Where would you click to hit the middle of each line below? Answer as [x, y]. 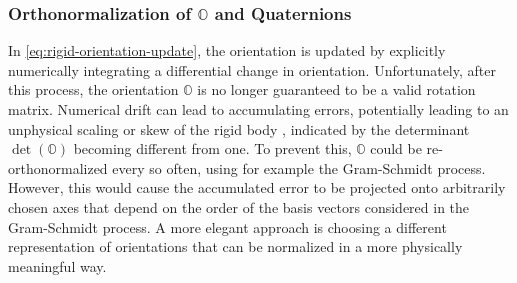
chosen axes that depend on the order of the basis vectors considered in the [239, 206]
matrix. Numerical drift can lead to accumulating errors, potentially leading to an [258, 109]
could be [396, 148]
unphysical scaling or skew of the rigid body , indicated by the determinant [239, 128]
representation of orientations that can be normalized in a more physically [235, 246]
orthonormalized [58, 167]
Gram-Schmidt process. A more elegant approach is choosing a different [227, 226]
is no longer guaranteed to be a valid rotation [336, 89]
